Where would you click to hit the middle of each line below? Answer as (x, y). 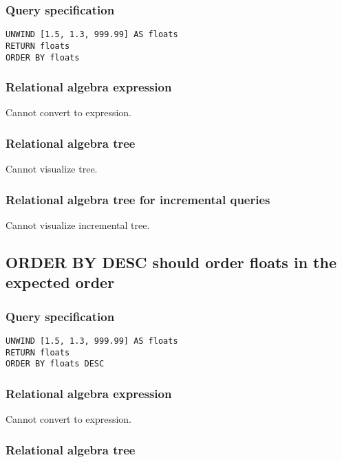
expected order (60, 282)
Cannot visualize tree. (52, 169)
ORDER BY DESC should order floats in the (171, 262)
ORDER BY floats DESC (55, 364)
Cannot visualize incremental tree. (78, 225)
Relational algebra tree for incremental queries (138, 199)
